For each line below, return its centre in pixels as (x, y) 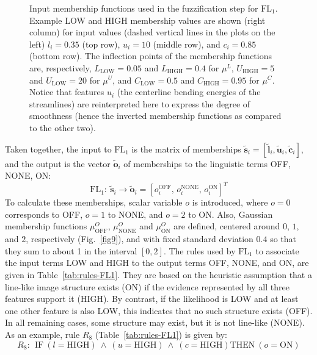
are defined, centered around (227, 226)
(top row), (101, 44)
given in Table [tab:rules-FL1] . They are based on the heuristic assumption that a (158, 274)
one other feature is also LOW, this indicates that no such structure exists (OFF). (159, 310)
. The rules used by (199, 250)
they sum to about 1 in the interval (71, 250)
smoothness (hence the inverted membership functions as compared (155, 116)
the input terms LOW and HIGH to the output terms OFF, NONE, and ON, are (157, 263)
